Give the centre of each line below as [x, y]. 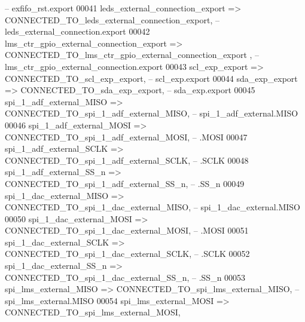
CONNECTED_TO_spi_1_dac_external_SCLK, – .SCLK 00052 [127, 254]
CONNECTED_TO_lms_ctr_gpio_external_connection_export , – [132, 55]
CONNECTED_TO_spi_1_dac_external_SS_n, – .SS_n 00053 [125, 277]
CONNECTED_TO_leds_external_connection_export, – [112, 19]
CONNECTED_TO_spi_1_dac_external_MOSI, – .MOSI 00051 [127, 230]
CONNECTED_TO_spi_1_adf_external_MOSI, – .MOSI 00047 [126, 137]
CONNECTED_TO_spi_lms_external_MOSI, [93, 312]
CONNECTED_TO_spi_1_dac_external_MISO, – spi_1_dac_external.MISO [152, 207]
